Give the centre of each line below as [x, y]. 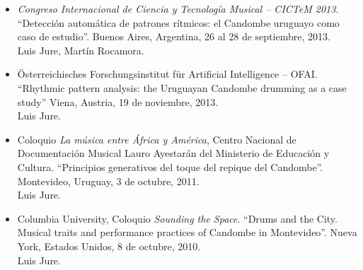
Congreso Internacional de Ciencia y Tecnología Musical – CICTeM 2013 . [178, 8]
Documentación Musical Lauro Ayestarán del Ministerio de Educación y [173, 153]
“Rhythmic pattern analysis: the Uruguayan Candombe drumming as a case [182, 87]
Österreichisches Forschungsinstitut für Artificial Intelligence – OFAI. [167, 74]
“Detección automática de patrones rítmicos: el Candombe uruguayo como [178, 22]
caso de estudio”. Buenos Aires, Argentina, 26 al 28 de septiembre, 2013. [174, 36]
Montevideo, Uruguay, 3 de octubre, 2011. [108, 181]
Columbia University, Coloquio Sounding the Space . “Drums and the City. [177, 218]
